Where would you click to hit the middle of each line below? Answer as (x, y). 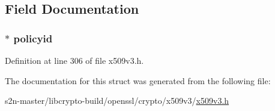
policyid (33, 38)
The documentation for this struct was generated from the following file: (138, 80)
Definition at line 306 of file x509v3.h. (74, 60)
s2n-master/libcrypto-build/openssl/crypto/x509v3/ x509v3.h (117, 101)
